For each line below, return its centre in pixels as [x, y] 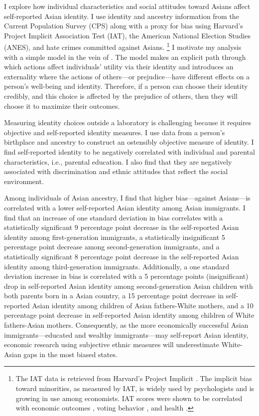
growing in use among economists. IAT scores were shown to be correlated [129, 398]
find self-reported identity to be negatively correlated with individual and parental [129, 151]
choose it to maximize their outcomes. [62, 105]
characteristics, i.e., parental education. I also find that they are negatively [118, 161]
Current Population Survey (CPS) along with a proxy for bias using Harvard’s [124, 26]
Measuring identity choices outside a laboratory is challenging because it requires [128, 122]
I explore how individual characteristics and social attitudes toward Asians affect [127, 6]
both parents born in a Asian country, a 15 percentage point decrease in [114, 296]
